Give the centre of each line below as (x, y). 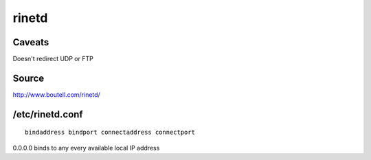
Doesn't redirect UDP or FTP (53, 59)
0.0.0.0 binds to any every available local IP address (86, 148)
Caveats (31, 42)
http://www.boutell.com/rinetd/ (57, 94)
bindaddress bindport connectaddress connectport (110, 133)
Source (29, 78)
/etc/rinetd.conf (48, 114)
